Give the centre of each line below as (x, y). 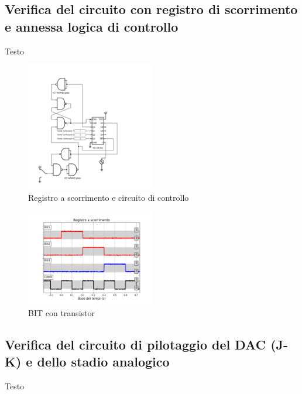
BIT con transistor (61, 312)
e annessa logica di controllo (92, 26)
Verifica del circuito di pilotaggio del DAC (135, 344)
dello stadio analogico (103, 362)
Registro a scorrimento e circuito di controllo (109, 197)
